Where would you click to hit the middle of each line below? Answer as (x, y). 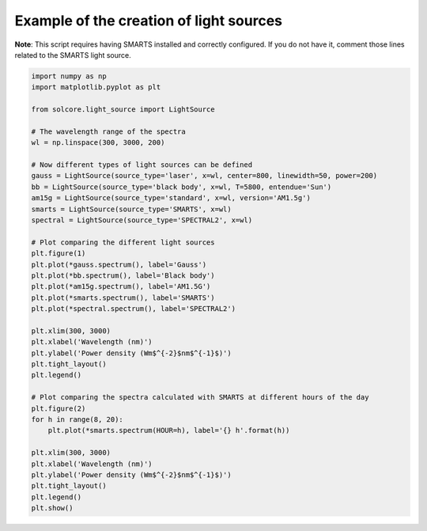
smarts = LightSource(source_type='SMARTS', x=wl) (132, 209)
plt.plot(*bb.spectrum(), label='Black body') (123, 275)
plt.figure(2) (59, 408)
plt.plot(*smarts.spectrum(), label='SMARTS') (123, 298)
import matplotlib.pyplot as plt (96, 87)
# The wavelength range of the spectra (108, 131)
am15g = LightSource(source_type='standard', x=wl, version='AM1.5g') (171, 198)
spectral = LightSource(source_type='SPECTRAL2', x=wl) (142, 220)
